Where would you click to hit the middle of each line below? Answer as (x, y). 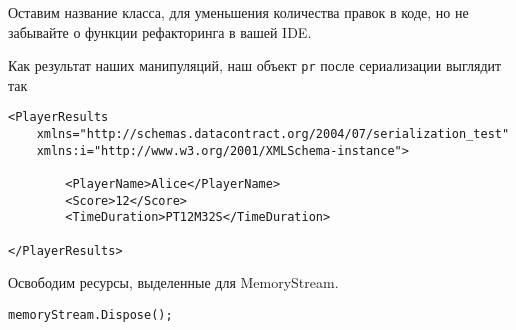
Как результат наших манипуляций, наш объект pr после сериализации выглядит (255, 65)
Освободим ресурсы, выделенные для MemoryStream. (173, 282)
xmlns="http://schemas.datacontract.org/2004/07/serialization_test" (273, 134)
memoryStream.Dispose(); (90, 314)
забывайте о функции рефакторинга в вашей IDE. (160, 31)
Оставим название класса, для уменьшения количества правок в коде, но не (238, 12)
